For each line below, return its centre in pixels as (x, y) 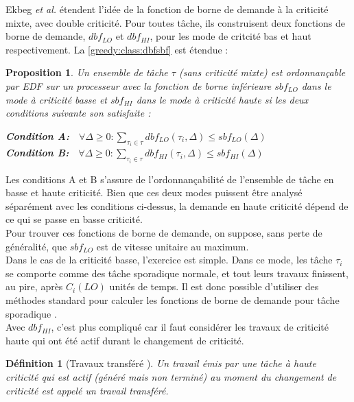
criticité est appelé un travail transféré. (87, 390)
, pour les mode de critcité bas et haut (231, 36)
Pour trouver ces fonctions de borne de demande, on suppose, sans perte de (164, 233)
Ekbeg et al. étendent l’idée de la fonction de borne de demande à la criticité (167, 9)
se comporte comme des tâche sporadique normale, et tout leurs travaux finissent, (177, 273)
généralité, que (36, 246)
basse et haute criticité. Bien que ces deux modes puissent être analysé (154, 192)
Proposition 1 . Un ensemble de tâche (87, 72)
